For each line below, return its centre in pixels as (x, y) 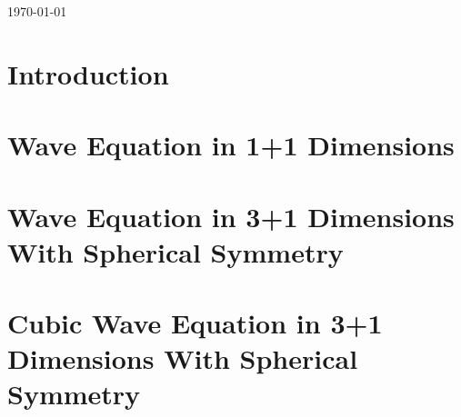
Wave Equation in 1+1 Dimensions (231, 145)
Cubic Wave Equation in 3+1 (195, 323)
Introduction (88, 73)
